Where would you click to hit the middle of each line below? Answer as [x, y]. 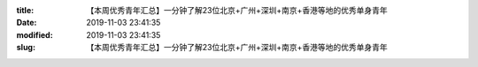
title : [25, 10]
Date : [27, 23]
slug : [26, 48]
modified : [35, 34]
